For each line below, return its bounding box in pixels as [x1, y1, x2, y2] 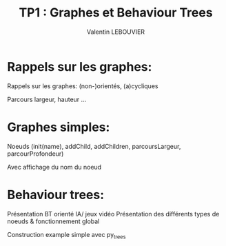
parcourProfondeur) [7, 150, 64, 158]
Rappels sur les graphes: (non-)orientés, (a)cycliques [7, 81, 158, 90]
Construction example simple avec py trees [7, 230, 126, 240]
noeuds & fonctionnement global [7, 217, 100, 225]
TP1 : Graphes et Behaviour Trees [19, 5, 213, 21]
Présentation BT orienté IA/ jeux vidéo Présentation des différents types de [7, 209, 220, 218]
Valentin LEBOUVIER [86, 28, 145, 36]
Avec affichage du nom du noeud [7, 163, 102, 171]
